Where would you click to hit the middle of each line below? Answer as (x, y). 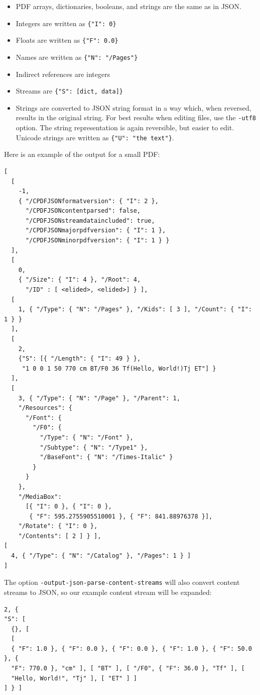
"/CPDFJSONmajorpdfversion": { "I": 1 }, (96, 231)
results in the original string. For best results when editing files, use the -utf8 (136, 117)
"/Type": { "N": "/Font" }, (87, 437)
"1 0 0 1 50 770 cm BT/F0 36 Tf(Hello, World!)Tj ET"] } (119, 368)
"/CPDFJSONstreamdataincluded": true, (90, 221)
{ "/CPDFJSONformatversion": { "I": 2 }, (88, 201)
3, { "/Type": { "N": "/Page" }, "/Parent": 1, (99, 398)
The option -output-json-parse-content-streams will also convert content (122, 582)
